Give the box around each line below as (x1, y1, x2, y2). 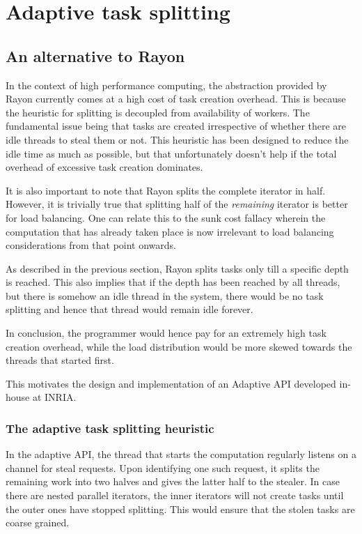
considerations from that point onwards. (6, 238, 176, 252)
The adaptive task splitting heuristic (6, 419, 214, 436)
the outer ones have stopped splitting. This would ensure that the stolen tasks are (6, 501, 355, 516)
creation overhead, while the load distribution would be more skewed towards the (6, 339, 352, 353)
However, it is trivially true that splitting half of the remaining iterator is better (6, 197, 348, 211)
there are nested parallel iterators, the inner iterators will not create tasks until (6, 488, 344, 503)
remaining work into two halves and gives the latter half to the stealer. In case (6, 474, 340, 489)
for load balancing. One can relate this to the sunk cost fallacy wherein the (6, 210, 326, 224)
